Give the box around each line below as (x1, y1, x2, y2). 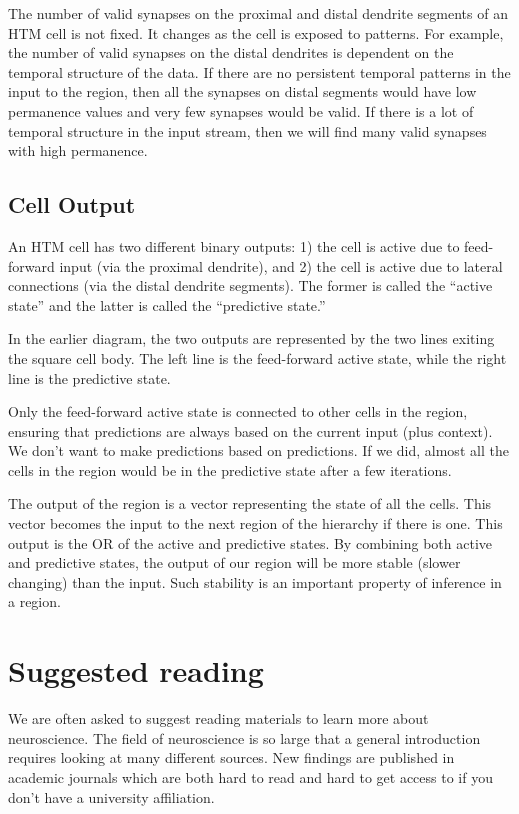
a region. (8, 591, 61, 612)
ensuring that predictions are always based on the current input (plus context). (8, 420, 493, 441)
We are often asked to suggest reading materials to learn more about (8, 708, 429, 729)
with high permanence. (8, 140, 148, 161)
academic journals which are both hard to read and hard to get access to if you (8, 766, 493, 787)
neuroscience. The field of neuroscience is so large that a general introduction (8, 727, 481, 748)
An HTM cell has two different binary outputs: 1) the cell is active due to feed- (8, 235, 494, 256)
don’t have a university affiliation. (8, 786, 215, 807)
